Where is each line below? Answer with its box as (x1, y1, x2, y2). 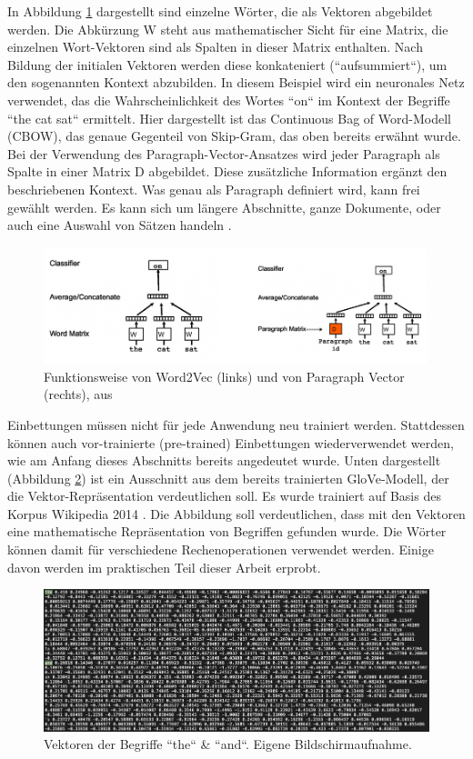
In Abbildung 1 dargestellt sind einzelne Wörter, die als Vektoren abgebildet (7, 2, 433, 20)
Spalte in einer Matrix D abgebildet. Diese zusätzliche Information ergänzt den (7, 162, 448, 181)
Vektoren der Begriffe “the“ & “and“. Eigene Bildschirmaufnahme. (44, 734, 412, 754)
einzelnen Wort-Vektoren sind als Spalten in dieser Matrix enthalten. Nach (7, 37, 423, 56)
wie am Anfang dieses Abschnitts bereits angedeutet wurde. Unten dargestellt (7, 451, 441, 470)
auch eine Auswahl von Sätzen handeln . (7, 215, 232, 235)
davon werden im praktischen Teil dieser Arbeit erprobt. (7, 557, 321, 576)
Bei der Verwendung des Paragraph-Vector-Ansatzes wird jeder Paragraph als (7, 144, 440, 163)
